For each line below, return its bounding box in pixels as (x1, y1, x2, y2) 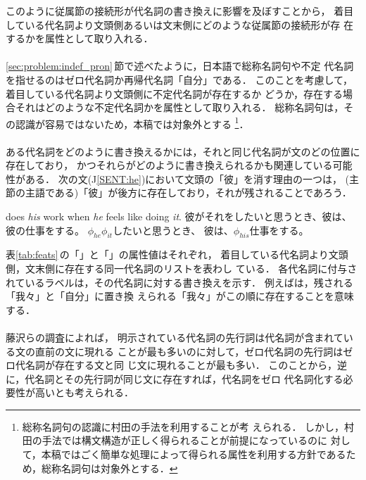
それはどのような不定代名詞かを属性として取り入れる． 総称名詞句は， (15, 100, 344, 115)
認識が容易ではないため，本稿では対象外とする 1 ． (15, 114, 249, 131)
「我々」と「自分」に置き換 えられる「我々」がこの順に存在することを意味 (6, 289, 354, 303)
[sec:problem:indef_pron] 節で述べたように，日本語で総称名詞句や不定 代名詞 (6, 58, 354, 73)
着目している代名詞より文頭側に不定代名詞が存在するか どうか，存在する (6, 86, 343, 101)
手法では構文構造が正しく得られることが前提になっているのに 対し (42, 433, 351, 448)
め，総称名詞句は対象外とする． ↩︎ (22, 460, 178, 475)
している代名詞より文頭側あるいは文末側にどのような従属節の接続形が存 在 (6, 17, 353, 32)
